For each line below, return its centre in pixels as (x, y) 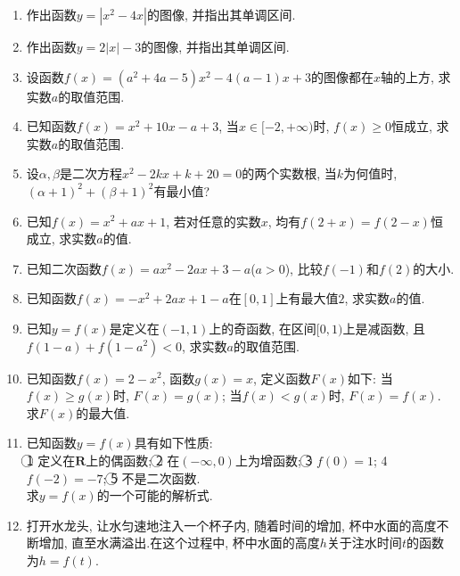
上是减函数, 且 (384, 328)
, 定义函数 (282, 378)
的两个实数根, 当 (289, 173)
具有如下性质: (173, 443)
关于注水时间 (364, 543)
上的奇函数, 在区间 (263, 328)
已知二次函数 (64, 268)
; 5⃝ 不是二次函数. (152, 477)
